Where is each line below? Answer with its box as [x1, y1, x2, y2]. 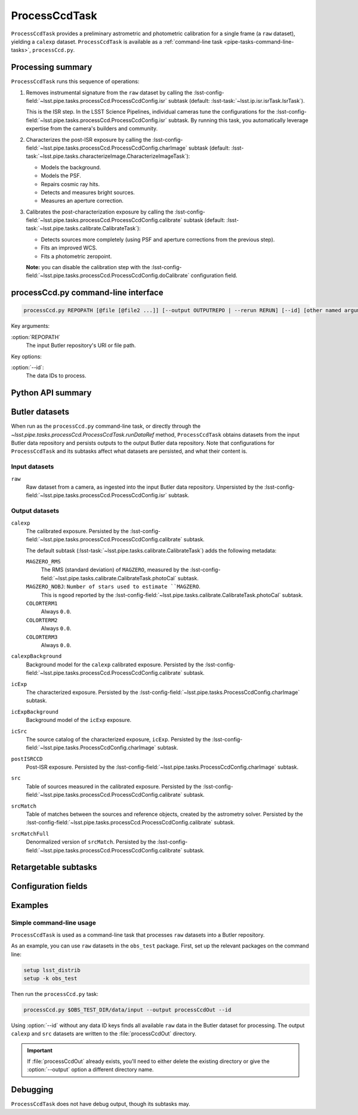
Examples [11, 900, 49, 910]
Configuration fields [11, 881, 88, 891]
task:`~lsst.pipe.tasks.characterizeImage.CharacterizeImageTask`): [26, 153, 190, 160]
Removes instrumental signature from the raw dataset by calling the [26, 89, 193, 96]
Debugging [11, 1084, 54, 1095]
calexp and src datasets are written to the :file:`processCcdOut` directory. [11, 1030, 197, 1037]
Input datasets [11, 462, 54, 471]
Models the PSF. [41, 172, 82, 179]
